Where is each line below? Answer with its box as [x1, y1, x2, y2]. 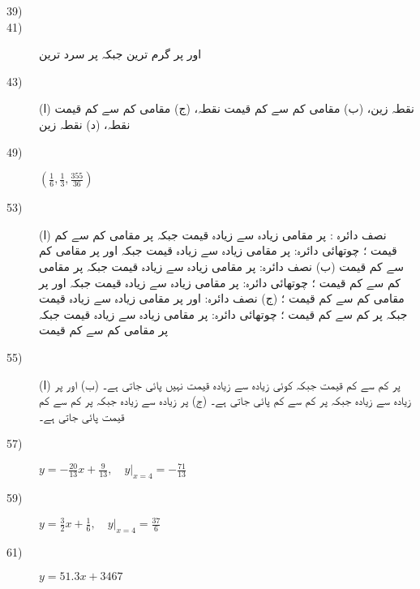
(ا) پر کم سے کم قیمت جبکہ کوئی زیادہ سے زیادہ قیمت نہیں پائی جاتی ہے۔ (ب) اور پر [39, 376, 401, 393]
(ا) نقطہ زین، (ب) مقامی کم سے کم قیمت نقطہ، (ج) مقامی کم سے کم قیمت [39, 100, 414, 117]
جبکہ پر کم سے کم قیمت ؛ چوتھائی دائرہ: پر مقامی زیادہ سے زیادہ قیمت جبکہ [39, 305, 408, 322]
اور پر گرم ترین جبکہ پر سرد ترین [39, 45, 202, 62]
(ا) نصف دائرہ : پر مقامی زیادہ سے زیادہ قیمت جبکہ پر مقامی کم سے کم [39, 226, 387, 243]
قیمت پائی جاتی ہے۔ [39, 407, 125, 424]
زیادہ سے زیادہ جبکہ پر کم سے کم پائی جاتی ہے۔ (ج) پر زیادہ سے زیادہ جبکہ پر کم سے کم [39, 392, 412, 409]
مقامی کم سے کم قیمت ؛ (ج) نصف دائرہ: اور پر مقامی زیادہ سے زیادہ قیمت [39, 290, 405, 307]
